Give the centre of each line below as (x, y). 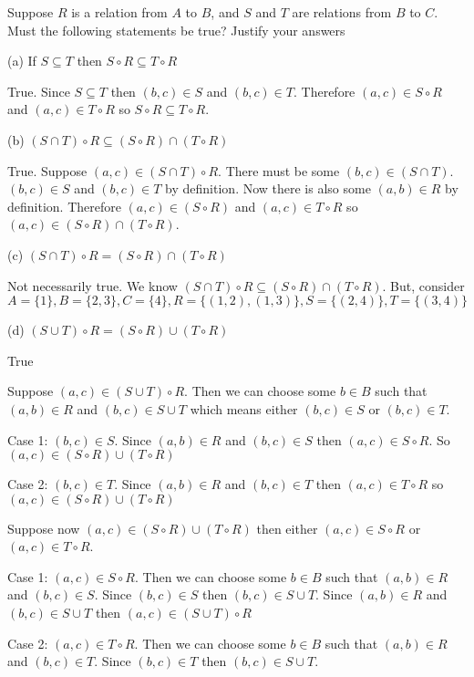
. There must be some (279, 170)
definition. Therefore (64, 206)
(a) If (22, 61)
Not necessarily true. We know (93, 285)
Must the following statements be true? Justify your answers (176, 30)
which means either (244, 408)
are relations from (342, 12)
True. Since (39, 91)
